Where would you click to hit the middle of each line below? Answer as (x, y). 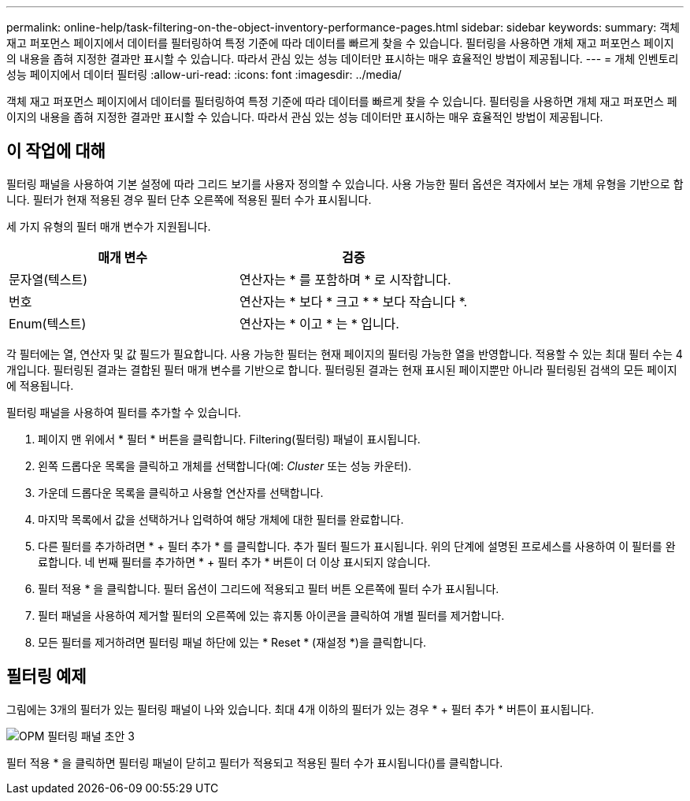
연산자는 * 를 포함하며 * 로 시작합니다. (345, 279)
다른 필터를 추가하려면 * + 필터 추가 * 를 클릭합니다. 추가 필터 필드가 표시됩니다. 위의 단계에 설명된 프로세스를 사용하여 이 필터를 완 (357, 546)
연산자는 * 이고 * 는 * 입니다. (319, 323)
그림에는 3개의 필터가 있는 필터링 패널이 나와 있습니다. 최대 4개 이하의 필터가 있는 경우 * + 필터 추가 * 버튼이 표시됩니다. (300, 709)
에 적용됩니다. (40, 385)
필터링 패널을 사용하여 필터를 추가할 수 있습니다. (124, 412)
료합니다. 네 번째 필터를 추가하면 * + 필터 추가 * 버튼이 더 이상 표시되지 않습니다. (234, 562)
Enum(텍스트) (48, 323)
